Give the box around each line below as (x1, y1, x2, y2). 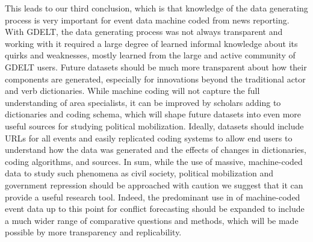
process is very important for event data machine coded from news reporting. (5, 13, 290, 26)
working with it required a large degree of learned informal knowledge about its (5, 37, 298, 49)
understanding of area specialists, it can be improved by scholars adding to (5, 96, 281, 108)
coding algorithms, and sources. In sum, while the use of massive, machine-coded (5, 155, 303, 167)
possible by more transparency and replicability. (5, 226, 182, 238)
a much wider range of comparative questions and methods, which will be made (5, 214, 299, 226)
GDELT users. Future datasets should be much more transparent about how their (5, 60, 307, 73)
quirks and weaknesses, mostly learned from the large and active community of (5, 49, 296, 61)
